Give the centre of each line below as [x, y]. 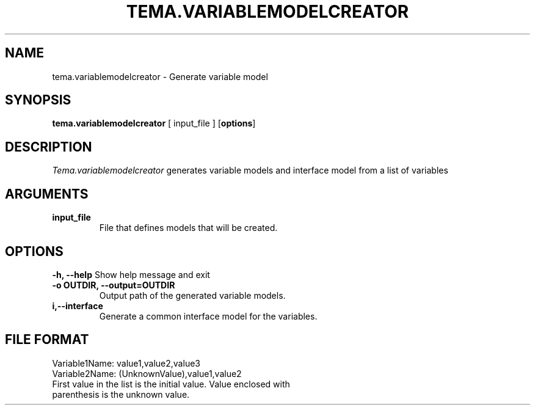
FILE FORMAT [47, 340]
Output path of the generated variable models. [192, 295]
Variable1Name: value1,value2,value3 [126, 363]
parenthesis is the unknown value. [121, 394]
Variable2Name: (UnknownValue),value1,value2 [147, 373]
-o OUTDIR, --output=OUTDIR [114, 285]
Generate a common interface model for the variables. [208, 316]
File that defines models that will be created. [188, 228]
